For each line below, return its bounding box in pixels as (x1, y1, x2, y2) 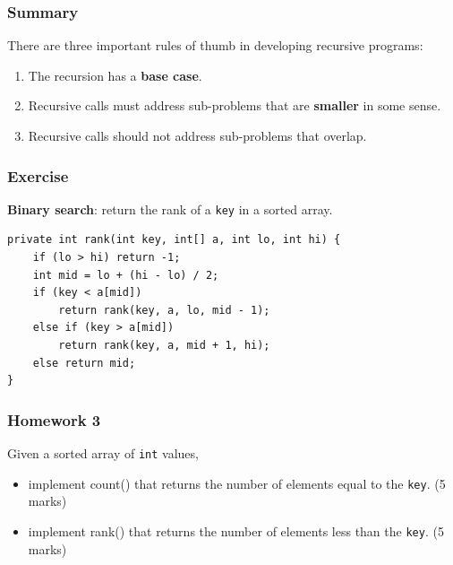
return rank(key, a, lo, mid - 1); (58, 303, 270, 317)
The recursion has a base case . (28, 65, 202, 84)
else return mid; (32, 356, 136, 369)
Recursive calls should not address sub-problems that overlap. (28, 126, 367, 144)
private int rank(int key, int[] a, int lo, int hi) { (7, 233, 341, 247)
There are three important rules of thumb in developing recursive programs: (7, 36, 423, 55)
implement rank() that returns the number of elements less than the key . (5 (28, 521, 444, 540)
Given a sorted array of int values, (7, 444, 199, 463)
